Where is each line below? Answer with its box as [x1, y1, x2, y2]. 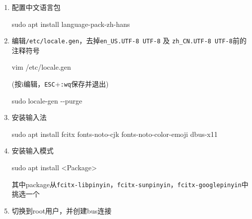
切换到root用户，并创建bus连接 [11, 205, 112, 216]
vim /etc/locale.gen [11, 62, 71, 72]
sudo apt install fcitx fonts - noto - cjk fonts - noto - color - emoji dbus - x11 [11, 128, 218, 139]
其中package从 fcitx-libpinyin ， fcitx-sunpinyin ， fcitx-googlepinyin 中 [11, 179, 249, 189]
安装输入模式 [11, 145, 54, 156]
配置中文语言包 [11, 2, 61, 12]
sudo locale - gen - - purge [11, 95, 83, 106]
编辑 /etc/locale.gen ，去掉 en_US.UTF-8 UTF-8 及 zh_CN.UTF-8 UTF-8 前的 [11, 35, 247, 46]
